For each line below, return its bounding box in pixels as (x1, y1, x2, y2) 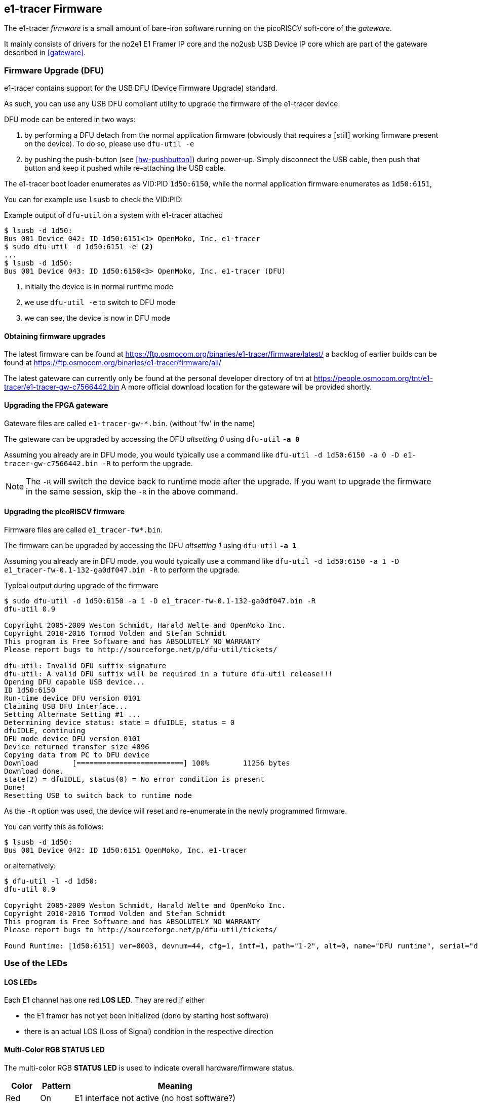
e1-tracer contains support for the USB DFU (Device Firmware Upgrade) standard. (4, 84, 277, 93)
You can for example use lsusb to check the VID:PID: (4, 195, 183, 204)
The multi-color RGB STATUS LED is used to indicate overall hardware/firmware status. (4, 1063, 294, 1072)
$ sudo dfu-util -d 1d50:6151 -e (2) (4, 243, 154, 251)
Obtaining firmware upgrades (4, 331, 106, 340)
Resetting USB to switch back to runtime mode (4, 791, 192, 799)
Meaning (157, 1080, 192, 1091)
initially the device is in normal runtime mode (24, 282, 173, 291)
